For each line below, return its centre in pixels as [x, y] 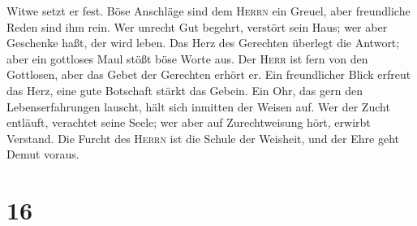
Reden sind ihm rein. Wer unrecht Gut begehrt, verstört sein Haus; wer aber [197, 26]
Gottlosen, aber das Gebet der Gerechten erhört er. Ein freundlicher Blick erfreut [209, 74]
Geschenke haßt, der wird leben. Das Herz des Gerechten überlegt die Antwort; [203, 43]
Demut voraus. [43, 154]
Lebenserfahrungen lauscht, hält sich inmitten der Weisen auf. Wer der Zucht [198, 106]
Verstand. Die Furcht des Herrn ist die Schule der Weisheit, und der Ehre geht [203, 138]
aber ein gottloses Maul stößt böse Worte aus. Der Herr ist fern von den [187, 58]
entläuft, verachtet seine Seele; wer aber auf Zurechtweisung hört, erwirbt [189, 122]
